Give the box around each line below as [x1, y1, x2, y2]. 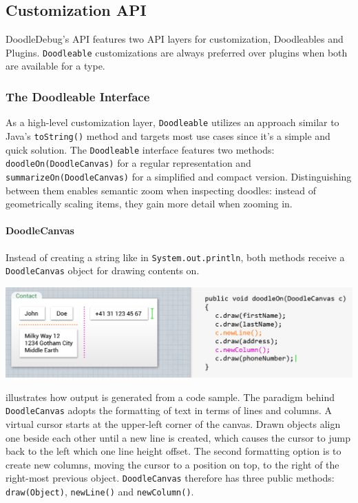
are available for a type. [6, 59, 105, 73]
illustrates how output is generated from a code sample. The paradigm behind [6, 389, 335, 404]
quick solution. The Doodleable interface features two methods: [6, 142, 275, 156]
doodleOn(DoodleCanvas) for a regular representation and [6, 156, 251, 170]
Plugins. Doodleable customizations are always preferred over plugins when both [6, 45, 348, 59]
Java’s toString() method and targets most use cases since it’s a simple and [6, 128, 330, 143]
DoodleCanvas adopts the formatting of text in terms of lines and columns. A [6, 403, 333, 418]
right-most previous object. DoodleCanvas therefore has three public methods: [6, 471, 335, 485]
